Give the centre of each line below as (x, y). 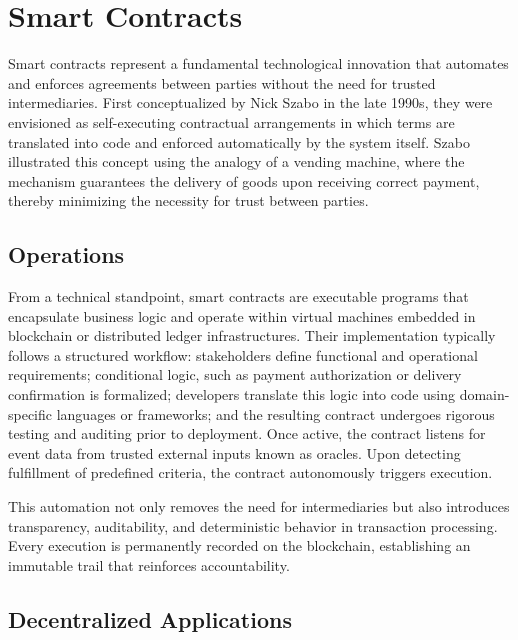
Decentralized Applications (150, 618)
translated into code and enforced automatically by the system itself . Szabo (239, 141)
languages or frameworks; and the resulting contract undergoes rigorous (275, 413)
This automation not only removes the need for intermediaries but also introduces (259, 506)
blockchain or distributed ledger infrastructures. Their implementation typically (252, 335)
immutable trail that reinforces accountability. (149, 564)
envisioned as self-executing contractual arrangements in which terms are (231, 121)
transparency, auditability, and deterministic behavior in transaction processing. (253, 525)
